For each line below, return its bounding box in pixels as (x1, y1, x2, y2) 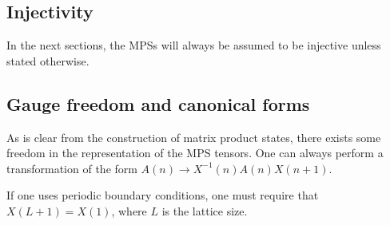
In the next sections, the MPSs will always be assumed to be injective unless (6, 37, 381, 53)
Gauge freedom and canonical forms (6, 91, 310, 116)
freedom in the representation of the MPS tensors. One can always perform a (6, 144, 384, 161)
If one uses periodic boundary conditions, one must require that (6, 187, 319, 203)
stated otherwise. (6, 52, 90, 69)
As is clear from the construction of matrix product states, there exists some (6, 128, 381, 145)
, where (111, 202, 147, 219)
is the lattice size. (161, 202, 248, 219)
